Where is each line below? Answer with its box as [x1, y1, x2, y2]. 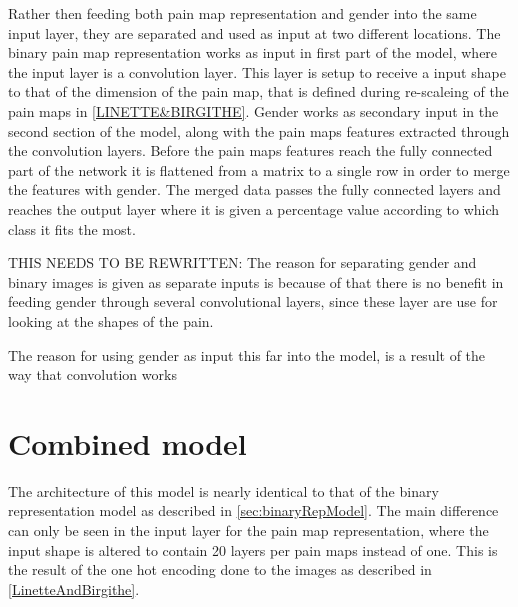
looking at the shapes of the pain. [8, 310, 214, 331]
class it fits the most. [8, 218, 136, 239]
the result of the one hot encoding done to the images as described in [8, 559, 432, 580]
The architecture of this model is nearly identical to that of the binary [8, 480, 439, 501]
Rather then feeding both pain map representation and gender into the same [8, 3, 477, 23]
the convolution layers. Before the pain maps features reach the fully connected [8, 140, 493, 161]
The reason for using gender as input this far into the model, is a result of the [8, 344, 486, 365]
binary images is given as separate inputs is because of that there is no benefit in [8, 271, 504, 292]
